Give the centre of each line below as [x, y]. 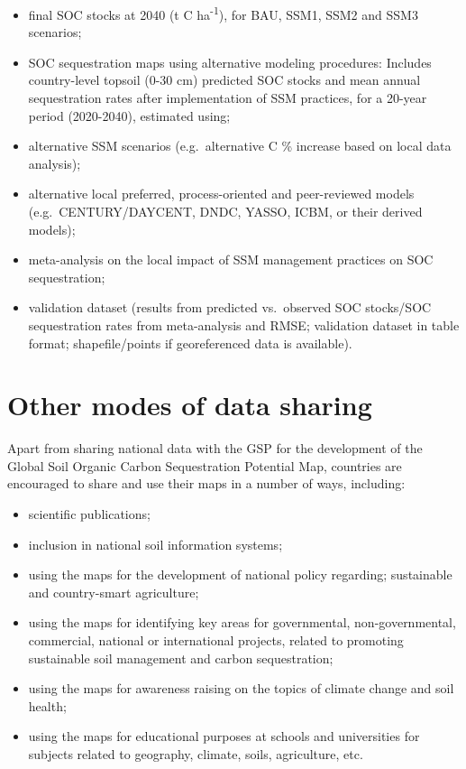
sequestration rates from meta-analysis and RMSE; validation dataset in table [244, 324]
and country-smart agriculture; [114, 592]
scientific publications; [89, 514]
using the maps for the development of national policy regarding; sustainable [240, 574]
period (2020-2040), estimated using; [129, 115]
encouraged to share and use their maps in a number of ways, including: [206, 483]
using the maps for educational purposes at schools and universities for [224, 736]
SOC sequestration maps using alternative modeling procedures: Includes [230, 62]
